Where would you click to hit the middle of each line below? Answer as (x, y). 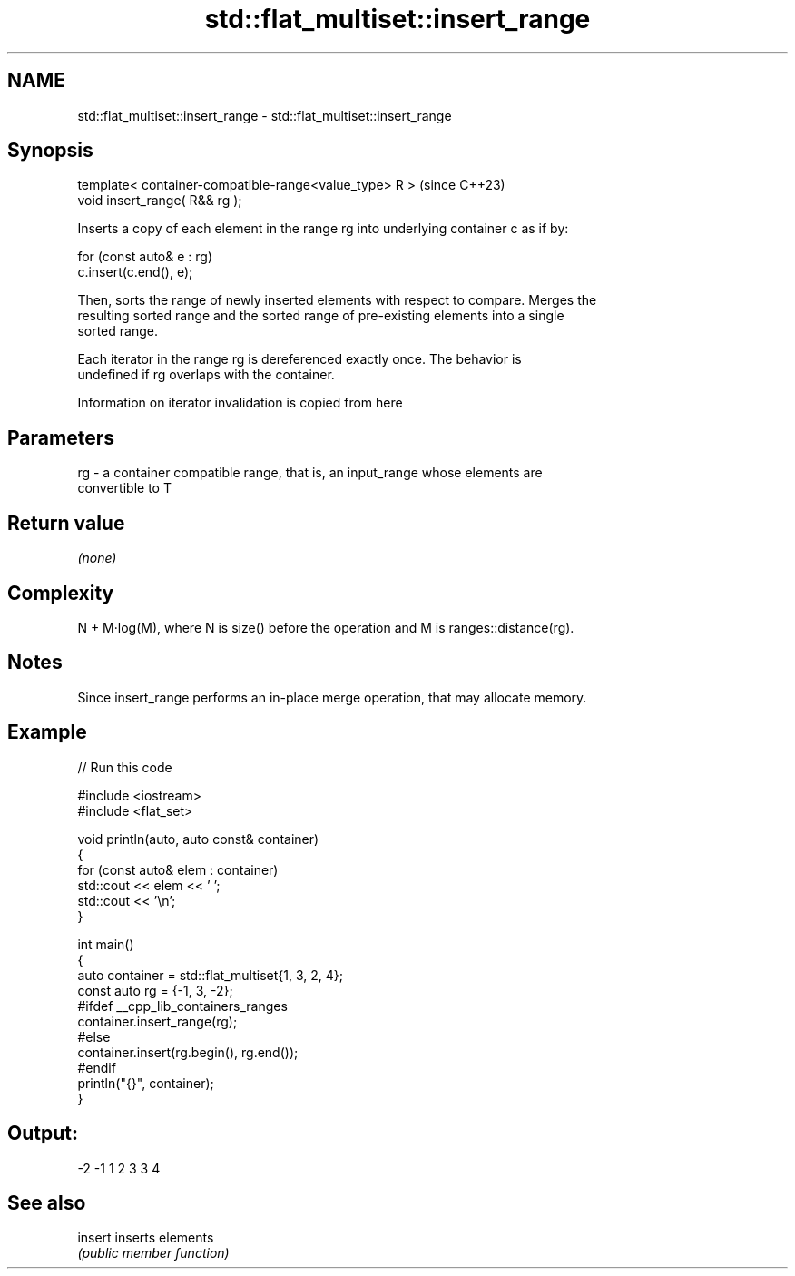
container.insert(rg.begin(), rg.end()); (188, 1052)
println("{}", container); (146, 1083)
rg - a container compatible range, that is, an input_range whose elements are (310, 473)
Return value (66, 523)
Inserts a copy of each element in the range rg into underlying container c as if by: (323, 229)
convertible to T (124, 488)
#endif (97, 1067)
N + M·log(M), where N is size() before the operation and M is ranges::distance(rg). (326, 627)
